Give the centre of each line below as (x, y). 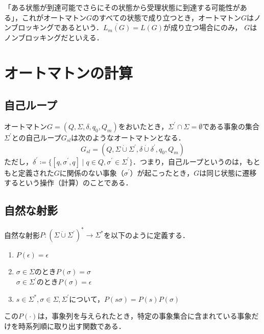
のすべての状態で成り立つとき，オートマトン (167, 17)
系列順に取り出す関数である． (75, 326)
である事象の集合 (231, 126)
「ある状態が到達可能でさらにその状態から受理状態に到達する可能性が (122, 7)
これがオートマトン (54, 17)
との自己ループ (36, 137)
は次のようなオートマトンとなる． (128, 137)
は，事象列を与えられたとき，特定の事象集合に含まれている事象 (145, 316)
